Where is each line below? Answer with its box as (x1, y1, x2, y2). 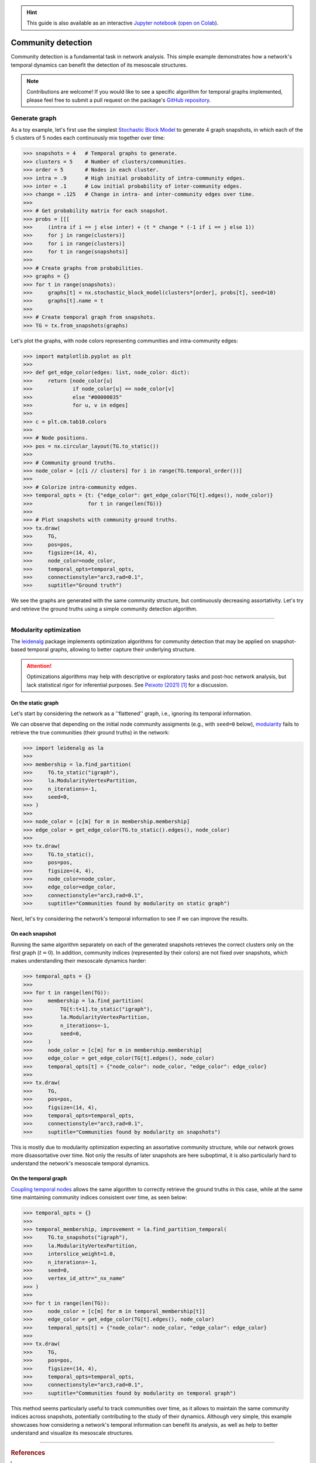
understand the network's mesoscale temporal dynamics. (11, 1160, 150, 1167)
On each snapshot (11, 930, 57, 937)
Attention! (26, 662, 52, 669)
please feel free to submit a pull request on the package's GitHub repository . (26, 97, 211, 104)
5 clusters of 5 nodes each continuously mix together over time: (11, 135, 165, 142)
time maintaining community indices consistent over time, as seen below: (11, 1194, 187, 1201)
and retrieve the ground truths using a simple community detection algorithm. (11, 605, 198, 612)
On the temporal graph (11, 1175, 67, 1182)
